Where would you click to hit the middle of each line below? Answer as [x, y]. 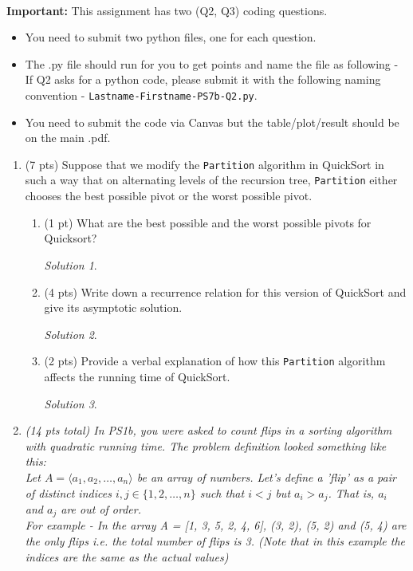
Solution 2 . [71, 334]
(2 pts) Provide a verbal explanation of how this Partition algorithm [215, 361]
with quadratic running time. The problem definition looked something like [206, 445]
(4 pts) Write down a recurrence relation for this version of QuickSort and [225, 291]
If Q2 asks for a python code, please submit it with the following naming [203, 79]
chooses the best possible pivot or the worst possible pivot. [169, 196]
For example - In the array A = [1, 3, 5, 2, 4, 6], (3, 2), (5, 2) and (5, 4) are [216, 525]
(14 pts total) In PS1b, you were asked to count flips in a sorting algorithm [208, 430]
